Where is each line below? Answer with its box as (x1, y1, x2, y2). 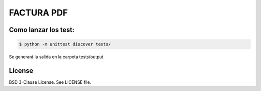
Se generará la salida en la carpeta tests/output (9, 54, 103, 60)
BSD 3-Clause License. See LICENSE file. (9, 79, 91, 85)
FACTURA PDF (9, 7, 68, 18)
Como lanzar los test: (9, 26, 74, 34)
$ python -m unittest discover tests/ (19, 42, 111, 47)
